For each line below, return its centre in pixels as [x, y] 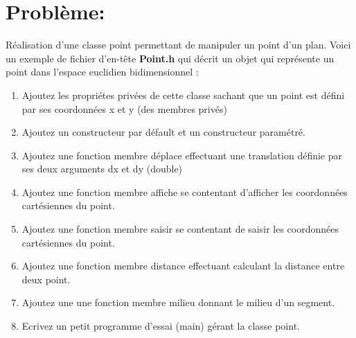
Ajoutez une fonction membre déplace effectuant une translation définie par [182, 155]
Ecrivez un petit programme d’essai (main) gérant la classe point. [161, 326]
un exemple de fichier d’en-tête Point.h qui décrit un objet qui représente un [170, 58]
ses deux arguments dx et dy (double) [102, 169]
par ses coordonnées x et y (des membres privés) [124, 108]
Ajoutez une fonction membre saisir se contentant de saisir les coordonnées [180, 229]
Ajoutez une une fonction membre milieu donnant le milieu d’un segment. [178, 302]
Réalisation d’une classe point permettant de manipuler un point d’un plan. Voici [178, 45]
